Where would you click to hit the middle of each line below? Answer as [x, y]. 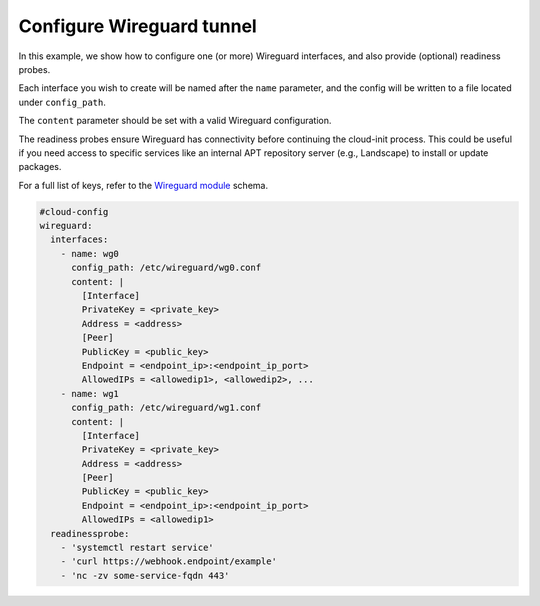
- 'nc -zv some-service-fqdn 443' [145, 575]
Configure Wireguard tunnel [137, 26]
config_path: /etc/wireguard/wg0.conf [166, 268]
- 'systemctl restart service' [137, 548]
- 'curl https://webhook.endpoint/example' [168, 561]
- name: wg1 [90, 393]
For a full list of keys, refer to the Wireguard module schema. [143, 185]
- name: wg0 [90, 253]
